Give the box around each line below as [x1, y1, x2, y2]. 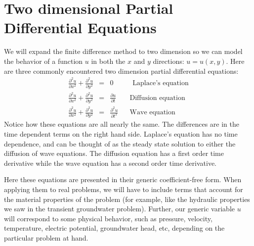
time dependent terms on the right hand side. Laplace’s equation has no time [4, 128, 238, 139]
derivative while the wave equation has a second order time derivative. [4, 157, 216, 168]
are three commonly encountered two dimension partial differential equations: [4, 65, 239, 76]
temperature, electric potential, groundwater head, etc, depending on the [4, 223, 225, 233]
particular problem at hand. [4, 232, 88, 243]
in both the [91, 55, 126, 66]
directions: [153, 55, 184, 66]
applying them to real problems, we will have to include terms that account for [4, 184, 243, 194]
